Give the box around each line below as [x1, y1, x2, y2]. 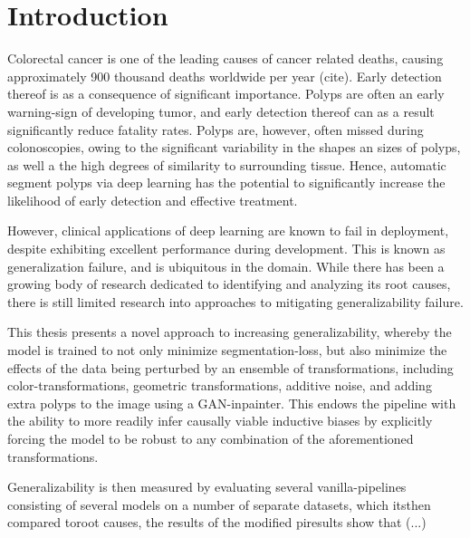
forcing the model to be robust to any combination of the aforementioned [7, 429, 414, 447]
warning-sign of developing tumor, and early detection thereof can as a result [7, 101, 435, 120]
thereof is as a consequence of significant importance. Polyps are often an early [7, 84, 445, 103]
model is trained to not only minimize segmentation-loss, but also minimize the [7, 341, 447, 360]
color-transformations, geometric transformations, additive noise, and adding [7, 376, 432, 395]
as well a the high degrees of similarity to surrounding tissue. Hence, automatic [7, 155, 446, 174]
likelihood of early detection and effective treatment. [7, 190, 298, 209]
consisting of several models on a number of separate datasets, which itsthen [7, 495, 431, 514]
